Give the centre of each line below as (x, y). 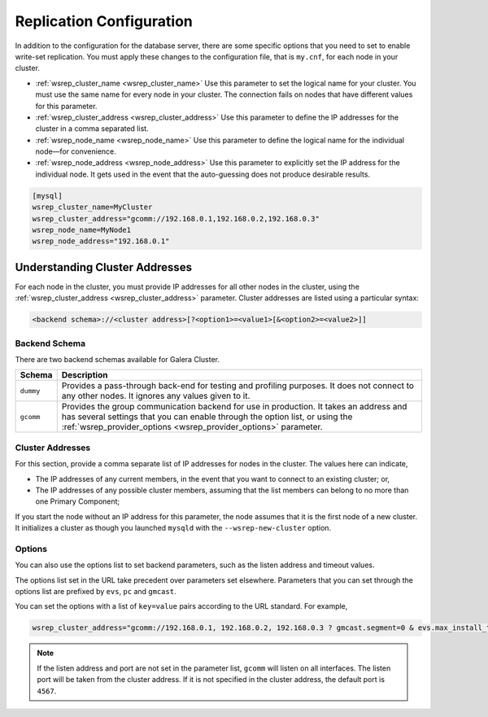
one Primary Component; (78, 501)
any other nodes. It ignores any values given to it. (156, 396)
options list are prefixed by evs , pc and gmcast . (96, 592)
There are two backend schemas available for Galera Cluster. (117, 359)
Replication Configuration (104, 21)
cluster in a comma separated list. (92, 129)
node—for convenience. (76, 151)
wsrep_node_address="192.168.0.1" (101, 241)
